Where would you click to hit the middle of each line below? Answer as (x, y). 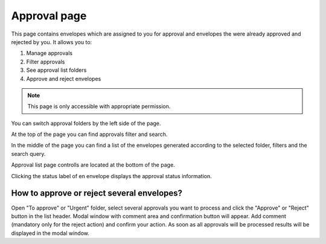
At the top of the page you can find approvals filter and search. (89, 134)
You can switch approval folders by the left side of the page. (86, 123)
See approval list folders (56, 70)
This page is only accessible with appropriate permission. (99, 106)
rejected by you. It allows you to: (52, 42)
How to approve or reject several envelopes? (97, 193)
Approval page (49, 16)
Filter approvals (46, 62)
